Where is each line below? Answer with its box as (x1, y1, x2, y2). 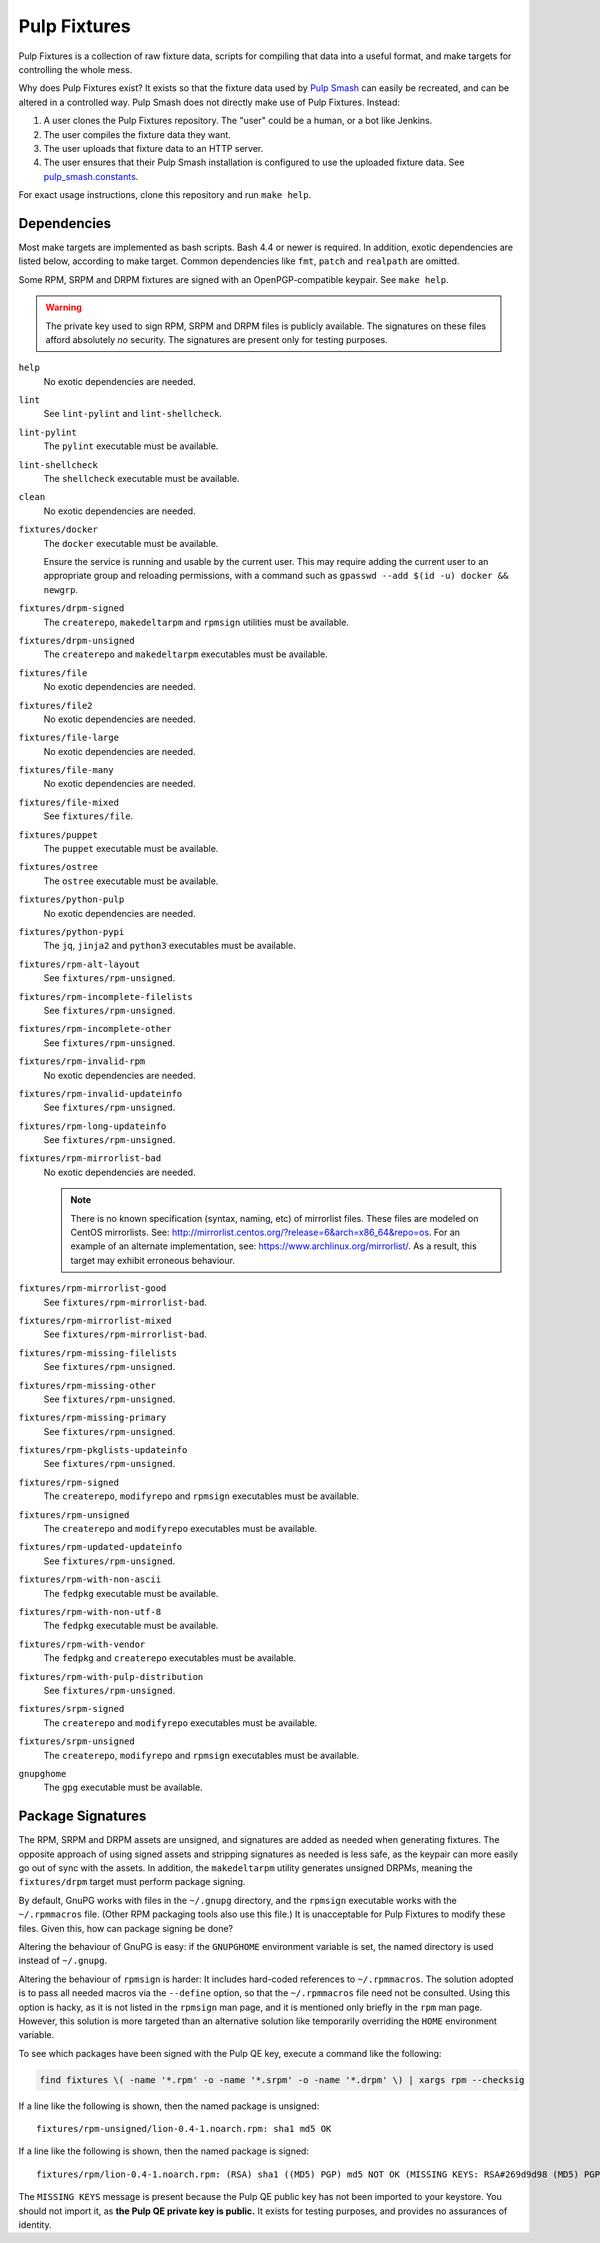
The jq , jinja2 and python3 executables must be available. (43, 940, 297, 952)
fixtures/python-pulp (18, 894, 125, 905)
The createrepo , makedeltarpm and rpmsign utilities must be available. (43, 616, 350, 628)
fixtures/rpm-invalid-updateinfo (18, 1088, 183, 1099)
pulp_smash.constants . (43, 170, 139, 182)
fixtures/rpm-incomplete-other (18, 1023, 172, 1035)
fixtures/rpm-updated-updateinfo (18, 1541, 183, 1553)
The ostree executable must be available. (43, 875, 219, 887)
